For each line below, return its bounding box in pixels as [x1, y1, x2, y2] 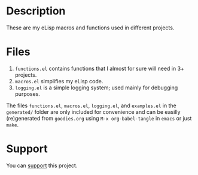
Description [6, 4, 66, 18]
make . [6, 121, 19, 128]
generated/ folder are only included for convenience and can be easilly [6, 108, 181, 115]
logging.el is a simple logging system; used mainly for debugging [14, 84, 178, 91]
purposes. [14, 90, 41, 97]
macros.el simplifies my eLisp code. [14, 77, 103, 85]
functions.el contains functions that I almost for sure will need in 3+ [14, 65, 184, 72]
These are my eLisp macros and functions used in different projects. [6, 24, 175, 31]
